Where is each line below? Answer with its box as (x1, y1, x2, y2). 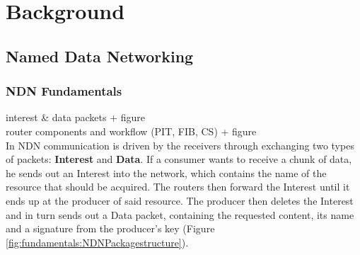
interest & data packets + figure (6, 110, 145, 125)
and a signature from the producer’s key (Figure (6, 221, 215, 236)
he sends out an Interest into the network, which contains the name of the (6, 165, 327, 180)
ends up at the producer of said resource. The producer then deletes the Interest (6, 193, 354, 208)
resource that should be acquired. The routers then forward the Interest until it (6, 179, 350, 194)
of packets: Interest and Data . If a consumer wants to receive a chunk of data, (6, 152, 352, 166)
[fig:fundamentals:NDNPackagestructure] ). (6, 234, 189, 249)
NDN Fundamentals (6, 82, 122, 100)
